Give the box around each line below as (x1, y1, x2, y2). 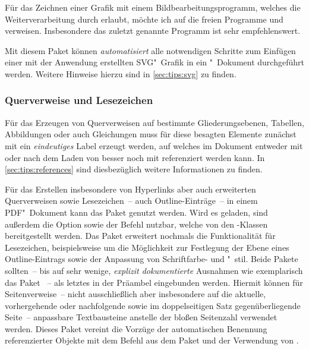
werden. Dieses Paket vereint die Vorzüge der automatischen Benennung (5, 322, 267, 335)
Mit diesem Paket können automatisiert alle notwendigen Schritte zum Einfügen (5, 44, 296, 56)
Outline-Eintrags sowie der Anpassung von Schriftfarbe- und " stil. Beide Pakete (5, 253, 298, 265)
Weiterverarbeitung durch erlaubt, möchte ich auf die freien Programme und (5, 12, 283, 25)
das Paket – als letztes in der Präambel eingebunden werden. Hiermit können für (5, 276, 303, 288)
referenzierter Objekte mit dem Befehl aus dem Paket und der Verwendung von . (5, 334, 299, 346)
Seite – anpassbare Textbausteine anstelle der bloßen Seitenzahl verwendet (5, 311, 278, 323)
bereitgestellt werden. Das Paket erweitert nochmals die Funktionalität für (5, 229, 276, 242)
